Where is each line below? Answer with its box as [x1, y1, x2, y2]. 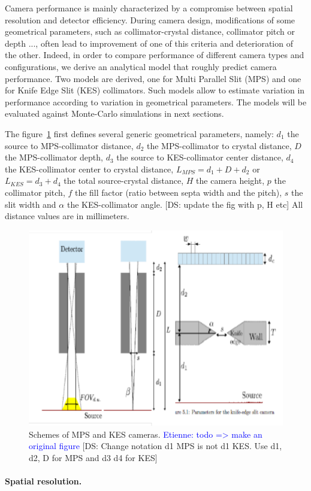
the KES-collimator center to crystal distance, [5, 162, 174, 175]
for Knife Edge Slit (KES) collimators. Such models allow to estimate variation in [5, 84, 305, 96]
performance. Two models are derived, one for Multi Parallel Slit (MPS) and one [5, 72, 301, 84]
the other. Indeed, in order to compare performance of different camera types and [5, 49, 304, 61]
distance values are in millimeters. [5, 210, 129, 222]
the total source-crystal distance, [64, 174, 184, 187]
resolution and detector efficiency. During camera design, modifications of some [5, 13, 295, 26]
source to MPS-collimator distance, [5, 139, 134, 151]
